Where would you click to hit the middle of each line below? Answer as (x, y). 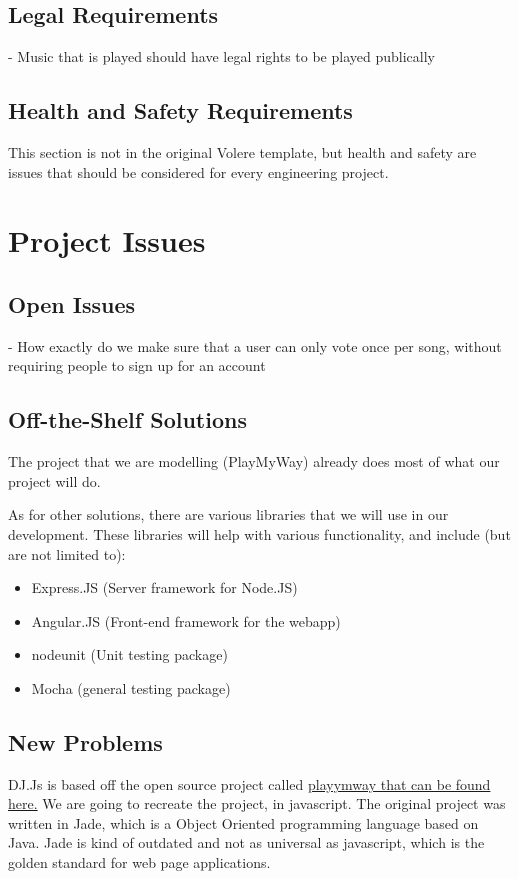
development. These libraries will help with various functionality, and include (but (259, 533)
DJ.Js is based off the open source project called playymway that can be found (249, 783)
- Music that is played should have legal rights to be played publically (221, 56)
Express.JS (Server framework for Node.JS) (164, 587)
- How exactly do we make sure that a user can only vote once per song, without (255, 345)
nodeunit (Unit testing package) (129, 654)
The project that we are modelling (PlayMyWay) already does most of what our (254, 461)
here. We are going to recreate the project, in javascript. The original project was (257, 803)
